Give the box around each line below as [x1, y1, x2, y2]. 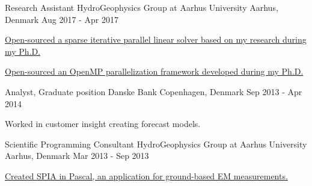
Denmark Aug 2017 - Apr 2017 [5, 13, 118, 25]
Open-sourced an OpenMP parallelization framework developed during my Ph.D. [5, 65, 304, 78]
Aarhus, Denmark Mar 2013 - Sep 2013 [5, 149, 149, 162]
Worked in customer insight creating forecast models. [5, 117, 201, 130]
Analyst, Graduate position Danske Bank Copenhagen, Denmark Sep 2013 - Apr [5, 85, 302, 98]
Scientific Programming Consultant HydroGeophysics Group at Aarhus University [5, 137, 307, 150]
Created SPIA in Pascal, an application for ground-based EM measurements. [5, 169, 288, 182]
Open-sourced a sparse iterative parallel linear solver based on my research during [5, 33, 307, 46]
